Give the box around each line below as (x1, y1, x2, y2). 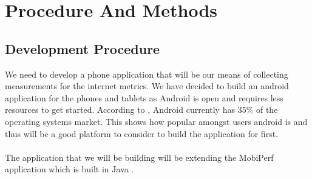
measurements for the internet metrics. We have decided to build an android (5, 79, 289, 92)
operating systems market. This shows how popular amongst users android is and (5, 115, 308, 127)
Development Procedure (5, 39, 160, 58)
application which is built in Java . (5, 163, 134, 175)
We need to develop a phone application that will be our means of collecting (5, 67, 288, 80)
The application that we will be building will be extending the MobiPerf (5, 150, 274, 163)
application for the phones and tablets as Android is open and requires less (5, 91, 283, 104)
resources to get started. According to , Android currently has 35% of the (5, 103, 278, 116)
